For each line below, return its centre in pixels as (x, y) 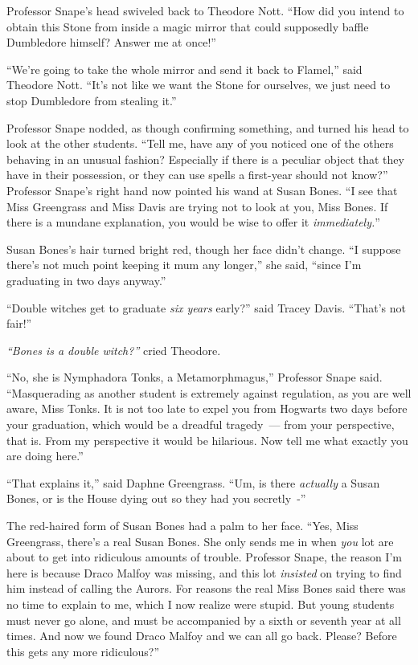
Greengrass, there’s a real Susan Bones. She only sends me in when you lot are (200, 541)
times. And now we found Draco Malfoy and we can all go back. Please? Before (202, 636)
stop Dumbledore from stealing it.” (92, 100)
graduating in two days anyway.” (86, 280)
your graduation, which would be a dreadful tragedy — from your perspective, (201, 424)
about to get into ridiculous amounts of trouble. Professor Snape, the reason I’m (204, 557)
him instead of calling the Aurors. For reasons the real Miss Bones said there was (206, 588)
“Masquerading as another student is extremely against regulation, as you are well (209, 392)
